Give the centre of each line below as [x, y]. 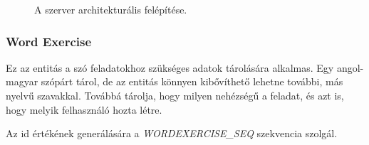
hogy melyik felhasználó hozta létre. [84, 109]
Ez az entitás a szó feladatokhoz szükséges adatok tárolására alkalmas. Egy [170, 67]
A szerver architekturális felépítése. [111, 9]
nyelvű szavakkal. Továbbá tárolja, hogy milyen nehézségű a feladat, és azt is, [175, 95]
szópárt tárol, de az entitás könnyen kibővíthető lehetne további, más [192, 81]
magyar [22, 81]
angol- [350, 67]
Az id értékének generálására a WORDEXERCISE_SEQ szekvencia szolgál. [172, 133]
